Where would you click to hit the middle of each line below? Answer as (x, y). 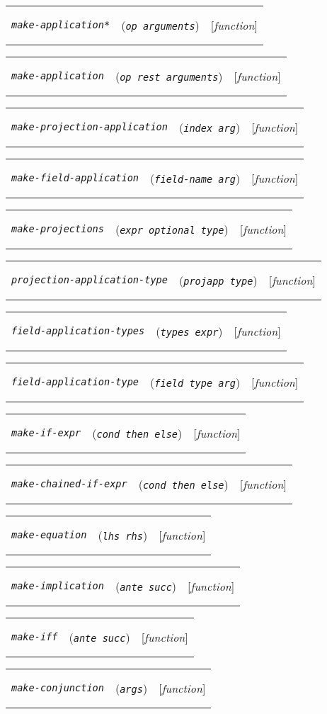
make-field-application (75, 178)
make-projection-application (90, 127)
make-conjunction (58, 688)
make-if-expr (46, 433)
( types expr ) (189, 331)
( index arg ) (210, 127)
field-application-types (78, 331)
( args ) (131, 688)
